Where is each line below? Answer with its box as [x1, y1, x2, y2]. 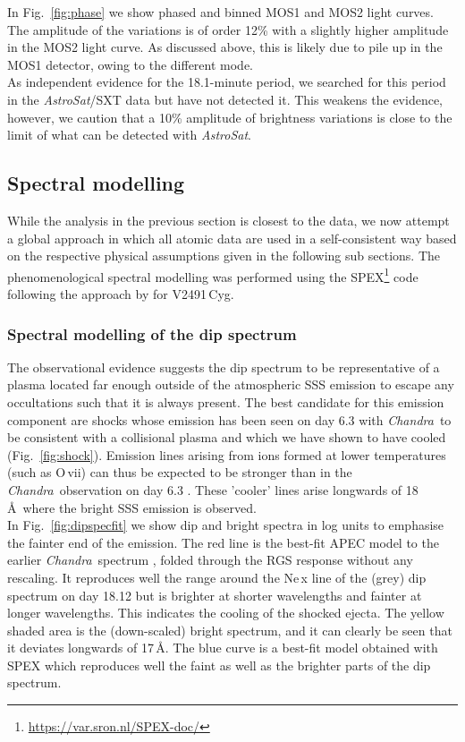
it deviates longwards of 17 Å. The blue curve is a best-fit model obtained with [7, 638, 438, 657]
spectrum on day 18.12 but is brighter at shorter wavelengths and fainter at [7, 585, 422, 604]
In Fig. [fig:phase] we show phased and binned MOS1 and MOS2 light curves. [7, 3, 434, 21]
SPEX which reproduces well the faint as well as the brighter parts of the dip [7, 655, 431, 674]
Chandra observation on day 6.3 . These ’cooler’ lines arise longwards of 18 [7, 480, 418, 499]
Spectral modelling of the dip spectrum [7, 322, 297, 345]
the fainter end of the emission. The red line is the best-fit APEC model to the [7, 533, 439, 551]
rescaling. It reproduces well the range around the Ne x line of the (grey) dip [7, 567, 427, 586]
